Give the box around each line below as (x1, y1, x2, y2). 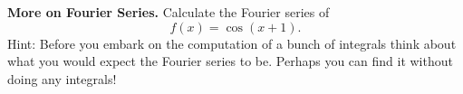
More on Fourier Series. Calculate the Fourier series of (7, 3, 330, 21)
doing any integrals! (7, 69, 117, 88)
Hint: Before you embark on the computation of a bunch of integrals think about (7, 33, 457, 52)
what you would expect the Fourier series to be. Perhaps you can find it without (7, 52, 453, 70)
